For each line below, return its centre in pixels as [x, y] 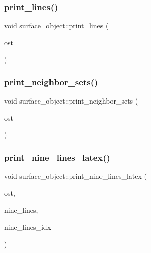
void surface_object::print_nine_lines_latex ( [75, 176]
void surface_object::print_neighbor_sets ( [71, 101]
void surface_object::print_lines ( [56, 26]
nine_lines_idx [28, 227]
